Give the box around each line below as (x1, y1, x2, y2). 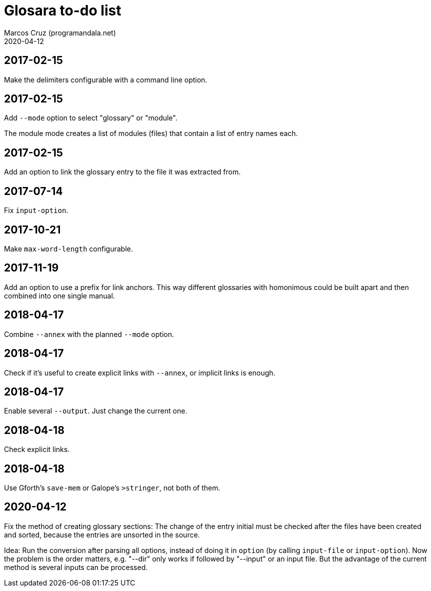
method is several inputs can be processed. (4, 562, 148, 571)
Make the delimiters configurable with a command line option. (4, 75, 207, 84)
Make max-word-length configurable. (4, 244, 133, 253)
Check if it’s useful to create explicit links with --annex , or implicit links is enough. (4, 368, 275, 377)
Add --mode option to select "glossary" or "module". (4, 113, 177, 122)
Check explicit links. (4, 445, 70, 454)
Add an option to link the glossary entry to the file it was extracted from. (4, 167, 241, 176)
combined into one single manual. (4, 291, 115, 300)
